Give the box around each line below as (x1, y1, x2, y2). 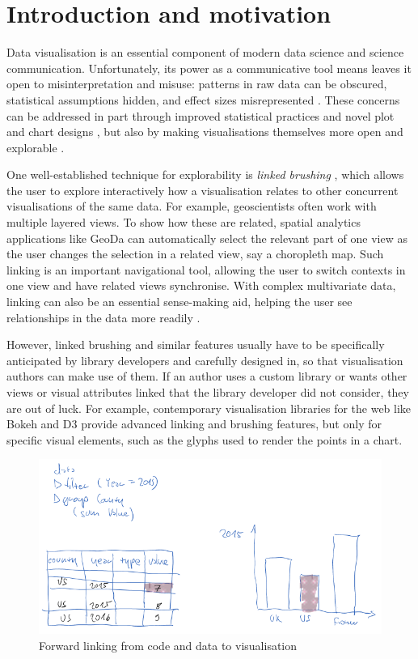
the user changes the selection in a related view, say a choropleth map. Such (6, 245, 384, 262)
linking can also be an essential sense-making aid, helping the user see (6, 293, 353, 310)
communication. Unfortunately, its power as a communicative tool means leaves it (6, 59, 412, 76)
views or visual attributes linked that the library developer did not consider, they (6, 384, 409, 400)
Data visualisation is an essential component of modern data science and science (6, 44, 404, 61)
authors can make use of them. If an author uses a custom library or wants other (6, 368, 407, 385)
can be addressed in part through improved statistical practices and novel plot (6, 107, 395, 124)
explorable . (6, 138, 65, 155)
